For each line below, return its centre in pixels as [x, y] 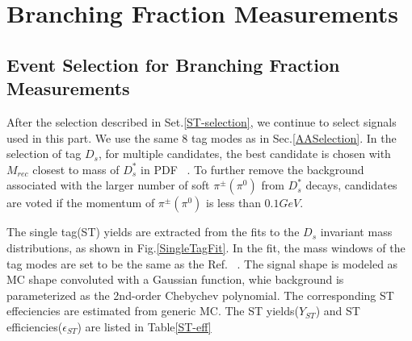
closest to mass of [76, 169]
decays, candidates [351, 185]
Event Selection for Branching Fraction [173, 64]
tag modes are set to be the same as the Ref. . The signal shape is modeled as [202, 263]
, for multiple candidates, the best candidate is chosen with [244, 154]
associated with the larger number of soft [108, 185]
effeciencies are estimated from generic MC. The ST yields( [153, 311]
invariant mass [356, 232]
